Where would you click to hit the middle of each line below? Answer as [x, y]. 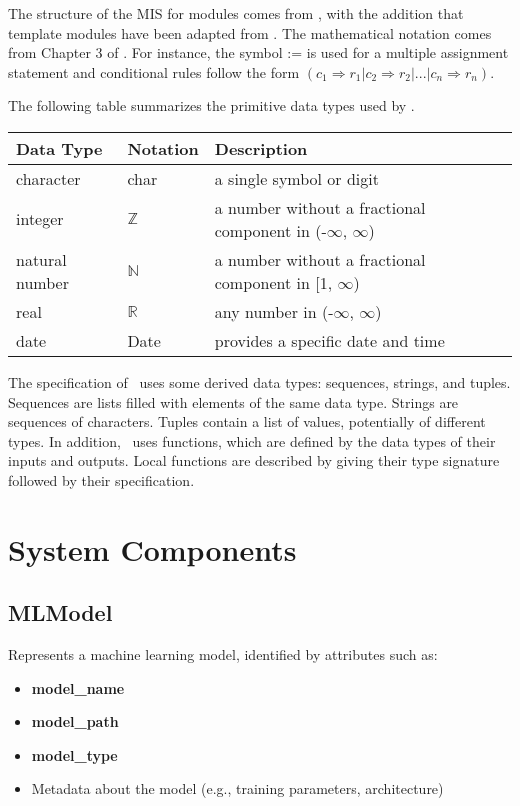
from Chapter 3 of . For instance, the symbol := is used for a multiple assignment [258, 52]
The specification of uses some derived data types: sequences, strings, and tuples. [259, 381]
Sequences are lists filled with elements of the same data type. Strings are [233, 401]
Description [261, 148]
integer [40, 219]
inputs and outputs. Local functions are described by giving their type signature [254, 460]
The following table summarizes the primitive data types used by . [211, 105]
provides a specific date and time [329, 340]
